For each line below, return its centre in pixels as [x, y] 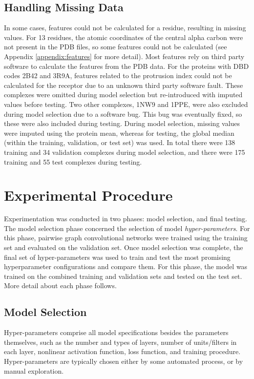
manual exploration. [34, 370]
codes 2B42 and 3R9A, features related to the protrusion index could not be [118, 75]
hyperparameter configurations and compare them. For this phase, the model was [126, 266]
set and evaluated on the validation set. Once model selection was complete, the [124, 247]
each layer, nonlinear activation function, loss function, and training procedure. [122, 351]
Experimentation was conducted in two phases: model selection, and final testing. [126, 219]
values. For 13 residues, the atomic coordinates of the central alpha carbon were [124, 37]
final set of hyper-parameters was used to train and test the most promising [117, 257]
